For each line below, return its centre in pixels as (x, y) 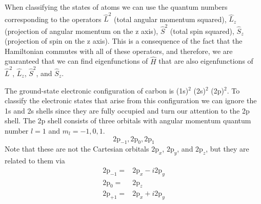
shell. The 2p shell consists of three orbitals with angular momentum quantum (128, 120)
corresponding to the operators (53, 19)
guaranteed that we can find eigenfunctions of (76, 61)
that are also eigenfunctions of (206, 61)
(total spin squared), (202, 31)
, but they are (227, 149)
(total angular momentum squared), (170, 19)
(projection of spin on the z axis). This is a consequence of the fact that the (124, 41)
